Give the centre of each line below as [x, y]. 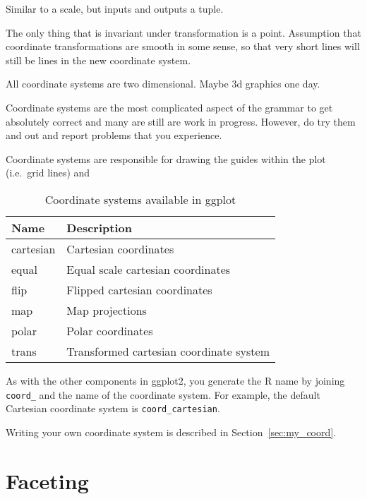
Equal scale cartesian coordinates [149, 269]
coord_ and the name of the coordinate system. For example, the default [163, 394]
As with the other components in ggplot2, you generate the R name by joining [175, 380]
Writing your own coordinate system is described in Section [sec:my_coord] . [171, 432]
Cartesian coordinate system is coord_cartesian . [113, 408]
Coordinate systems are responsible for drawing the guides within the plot [166, 158]
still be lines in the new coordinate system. [98, 60]
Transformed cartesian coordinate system [168, 351]
